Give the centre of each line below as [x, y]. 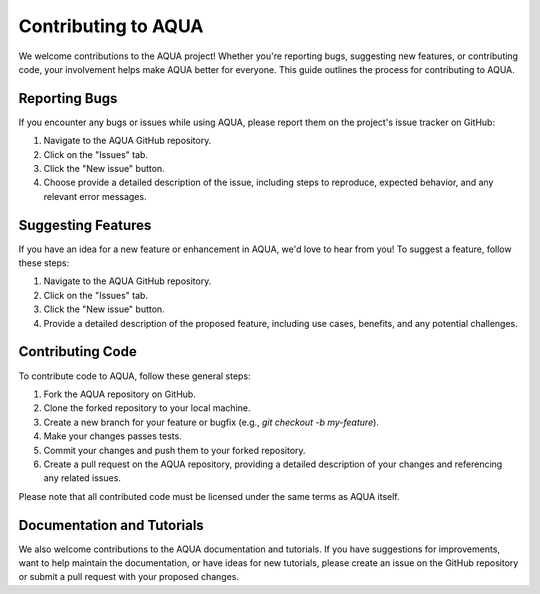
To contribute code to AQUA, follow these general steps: [134, 376]
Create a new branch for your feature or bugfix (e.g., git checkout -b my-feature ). [211, 422]
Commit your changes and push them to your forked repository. [174, 450]
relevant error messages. [95, 196]
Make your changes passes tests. [112, 436]
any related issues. [82, 478]
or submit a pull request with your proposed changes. [129, 577]
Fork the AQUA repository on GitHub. [120, 394]
